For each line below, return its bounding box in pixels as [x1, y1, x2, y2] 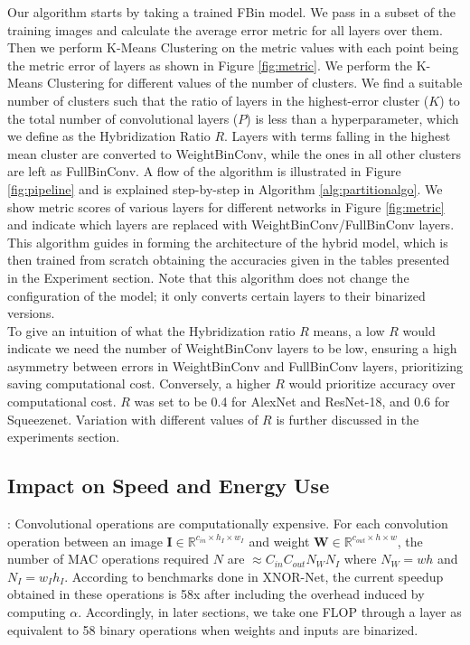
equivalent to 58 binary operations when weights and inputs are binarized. [7, 620, 418, 639]
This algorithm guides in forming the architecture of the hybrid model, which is [7, 232, 448, 251]
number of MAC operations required [7, 549, 210, 568]
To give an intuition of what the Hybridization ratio [7, 321, 296, 340]
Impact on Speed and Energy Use [7, 472, 330, 500]
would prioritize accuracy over [288, 374, 456, 393]
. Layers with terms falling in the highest [224, 126, 451, 145]
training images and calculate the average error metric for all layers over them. [7, 20, 443, 39]
